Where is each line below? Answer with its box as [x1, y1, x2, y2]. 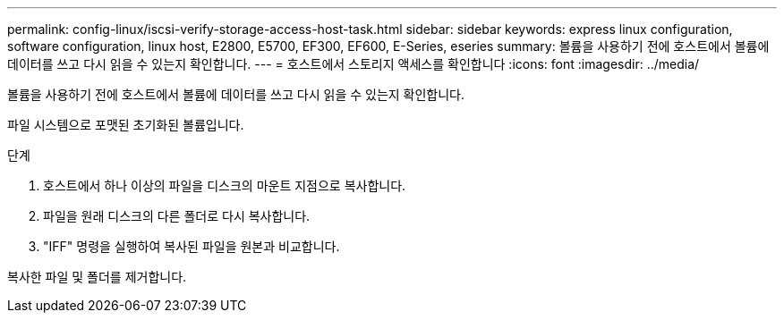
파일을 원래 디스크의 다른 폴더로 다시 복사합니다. [43, 208, 311, 223]
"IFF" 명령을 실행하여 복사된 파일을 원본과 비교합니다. [43, 239, 340, 254]
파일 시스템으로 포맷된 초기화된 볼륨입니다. [7, 117, 244, 132]
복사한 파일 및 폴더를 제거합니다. [7, 269, 187, 284]
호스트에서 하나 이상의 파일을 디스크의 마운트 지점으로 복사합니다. [43, 178, 406, 193]
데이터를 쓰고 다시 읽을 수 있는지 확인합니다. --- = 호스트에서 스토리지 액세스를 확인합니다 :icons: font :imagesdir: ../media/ [7, 56, 700, 72]
